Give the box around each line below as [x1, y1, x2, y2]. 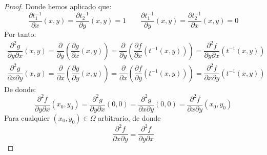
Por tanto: [4, 29, 36, 39]
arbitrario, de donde [98, 112, 161, 123]
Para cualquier [4, 112, 50, 123]
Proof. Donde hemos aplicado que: [4, 1, 112, 11]
